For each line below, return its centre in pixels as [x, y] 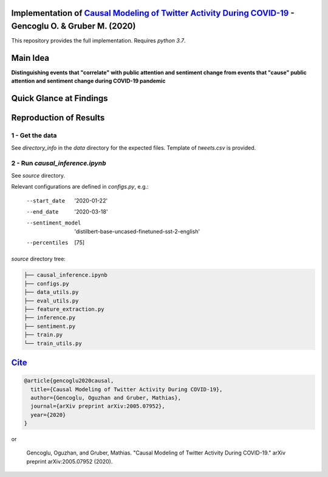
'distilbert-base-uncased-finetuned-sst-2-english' [137, 231]
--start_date [46, 200]
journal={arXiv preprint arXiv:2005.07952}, [98, 406]
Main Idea [30, 58]
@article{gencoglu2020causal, [69, 381]
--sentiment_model [54, 223]
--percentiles [47, 243]
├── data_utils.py [51, 292]
